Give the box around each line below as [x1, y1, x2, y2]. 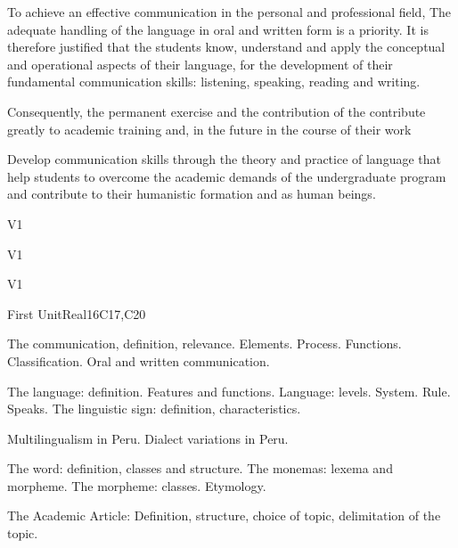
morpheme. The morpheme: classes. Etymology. [7, 476, 266, 495]
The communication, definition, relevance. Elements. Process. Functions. [7, 334, 402, 353]
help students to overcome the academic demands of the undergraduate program [7, 167, 446, 185]
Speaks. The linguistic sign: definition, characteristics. [7, 399, 301, 418]
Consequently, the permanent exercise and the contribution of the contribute [7, 102, 426, 120]
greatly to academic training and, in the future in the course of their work [7, 119, 412, 138]
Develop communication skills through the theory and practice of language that [7, 150, 441, 168]
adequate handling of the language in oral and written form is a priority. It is [7, 20, 429, 38]
